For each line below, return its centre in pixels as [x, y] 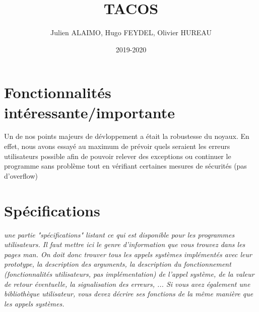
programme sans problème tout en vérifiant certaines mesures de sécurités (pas [125, 166]
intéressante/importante [90, 112]
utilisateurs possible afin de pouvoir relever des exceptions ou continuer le [118, 156]
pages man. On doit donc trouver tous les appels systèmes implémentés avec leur [128, 254]
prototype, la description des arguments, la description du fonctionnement [118, 264]
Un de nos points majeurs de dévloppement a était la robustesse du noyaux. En [127, 136]
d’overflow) [21, 175]
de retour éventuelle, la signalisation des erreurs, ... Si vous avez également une [127, 284]
